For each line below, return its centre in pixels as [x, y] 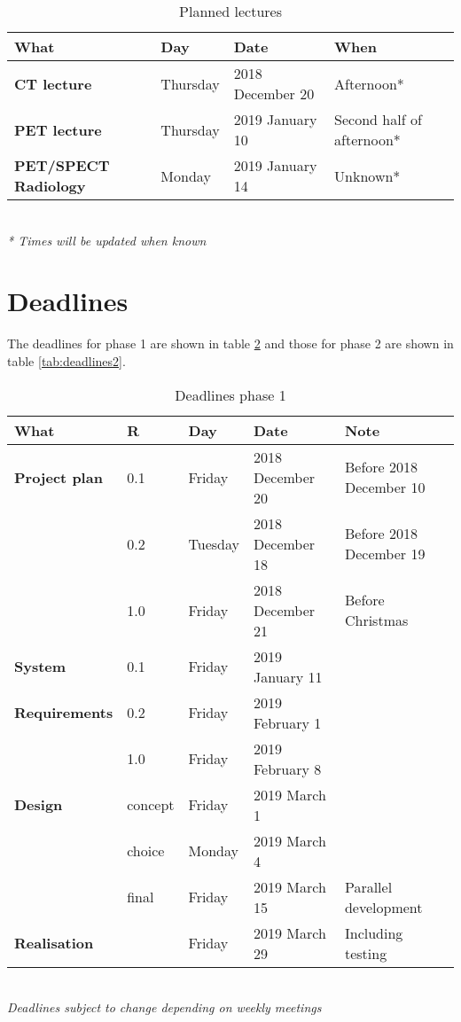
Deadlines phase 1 [230, 394]
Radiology [50, 186]
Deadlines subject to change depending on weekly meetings [164, 1007]
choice [146, 850]
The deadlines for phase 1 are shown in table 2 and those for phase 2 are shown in [230, 343]
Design [39, 804]
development [383, 907]
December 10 [385, 487]
